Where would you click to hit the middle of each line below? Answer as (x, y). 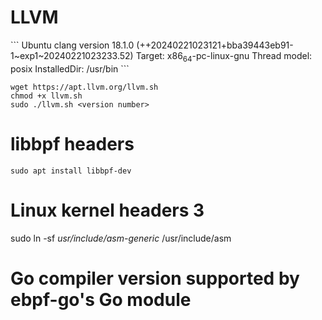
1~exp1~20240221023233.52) (72, 55)
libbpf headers (72, 143)
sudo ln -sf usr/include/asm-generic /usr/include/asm (121, 238)
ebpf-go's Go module (101, 299)
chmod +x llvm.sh (46, 96)
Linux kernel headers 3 (107, 210)
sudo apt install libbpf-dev (71, 171)
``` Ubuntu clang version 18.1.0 (72, 45)
